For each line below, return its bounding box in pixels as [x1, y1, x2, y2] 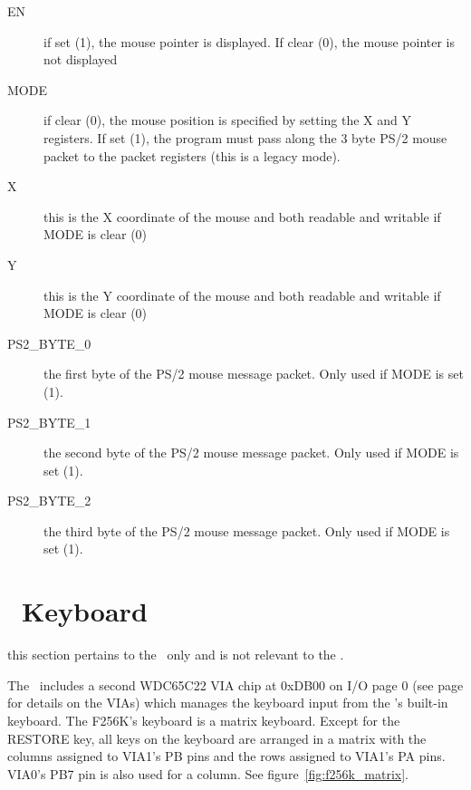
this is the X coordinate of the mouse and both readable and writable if [43, 207, 441, 226]
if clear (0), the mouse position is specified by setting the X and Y [43, 111, 412, 130]
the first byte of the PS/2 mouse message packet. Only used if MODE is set [43, 364, 464, 383]
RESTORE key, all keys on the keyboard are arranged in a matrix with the [7, 728, 427, 747]
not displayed [43, 50, 118, 69]
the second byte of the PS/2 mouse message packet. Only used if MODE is [43, 443, 459, 462]
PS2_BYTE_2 [7, 491, 91, 510]
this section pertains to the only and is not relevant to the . [7, 645, 344, 664]
